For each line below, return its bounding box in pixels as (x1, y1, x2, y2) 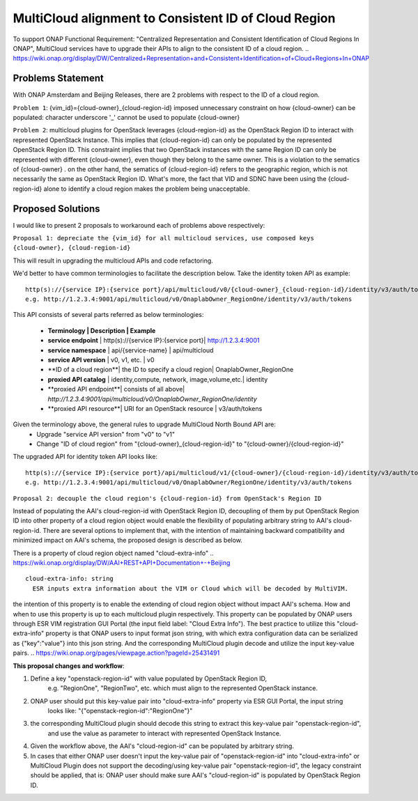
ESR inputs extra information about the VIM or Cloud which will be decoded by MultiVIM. (32, 584, 348, 592)
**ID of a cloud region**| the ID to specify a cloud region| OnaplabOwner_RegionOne (47, 366, 294, 374)
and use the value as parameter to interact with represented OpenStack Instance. (47, 729, 281, 738)
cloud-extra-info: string (25, 575, 114, 583)
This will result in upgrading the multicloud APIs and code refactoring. (13, 256, 214, 265)
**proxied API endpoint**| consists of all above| (47, 385, 185, 394)
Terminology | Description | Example (47, 326, 156, 334)
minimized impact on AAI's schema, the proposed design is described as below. (13, 536, 243, 545)
